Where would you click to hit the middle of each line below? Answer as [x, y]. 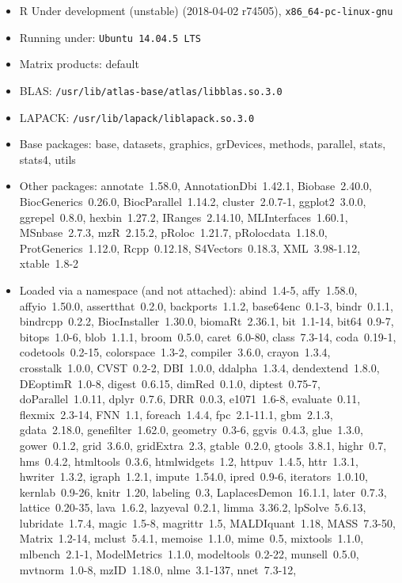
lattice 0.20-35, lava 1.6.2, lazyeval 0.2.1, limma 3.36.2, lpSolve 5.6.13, [193, 507]
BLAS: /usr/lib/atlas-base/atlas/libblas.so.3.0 [151, 90]
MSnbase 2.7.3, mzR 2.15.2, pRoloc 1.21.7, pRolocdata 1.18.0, [173, 232]
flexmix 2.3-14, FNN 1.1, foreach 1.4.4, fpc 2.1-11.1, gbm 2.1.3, [176, 414]
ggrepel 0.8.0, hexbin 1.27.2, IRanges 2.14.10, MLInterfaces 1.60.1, [184, 217]
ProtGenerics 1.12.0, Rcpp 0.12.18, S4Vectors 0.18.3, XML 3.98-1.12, [190, 248]
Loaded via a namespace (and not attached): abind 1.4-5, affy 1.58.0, [188, 290]
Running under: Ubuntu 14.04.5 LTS [110, 37]
